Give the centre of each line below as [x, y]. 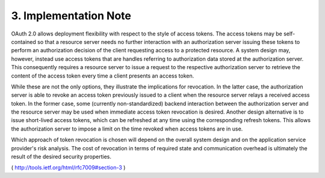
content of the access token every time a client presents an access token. [103, 76]
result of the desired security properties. [61, 157]
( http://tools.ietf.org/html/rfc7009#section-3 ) [68, 168]
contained [23, 41]
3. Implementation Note [71, 16]
